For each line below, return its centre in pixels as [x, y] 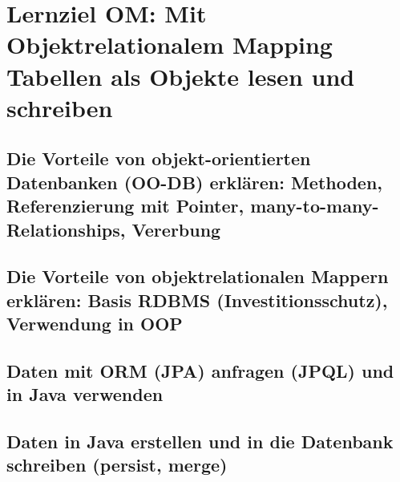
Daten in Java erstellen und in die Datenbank [200, 441]
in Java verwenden [85, 394]
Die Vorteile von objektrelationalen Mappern [198, 276]
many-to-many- [315, 206]
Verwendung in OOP [95, 324]
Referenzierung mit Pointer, [125, 206]
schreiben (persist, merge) [117, 465]
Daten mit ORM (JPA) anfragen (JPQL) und [200, 370]
